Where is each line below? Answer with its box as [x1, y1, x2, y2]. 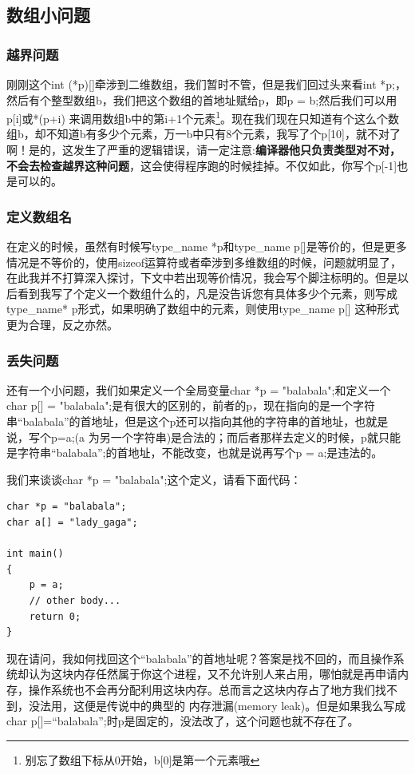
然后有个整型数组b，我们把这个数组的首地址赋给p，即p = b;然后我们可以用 [6, 91, 397, 108]
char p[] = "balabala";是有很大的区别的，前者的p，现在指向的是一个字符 [6, 397, 376, 414]
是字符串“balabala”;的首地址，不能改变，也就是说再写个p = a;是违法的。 [6, 444, 383, 461]
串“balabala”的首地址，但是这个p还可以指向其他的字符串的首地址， [6, 413, 355, 429]
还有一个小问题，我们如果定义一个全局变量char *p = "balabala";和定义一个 [6, 381, 391, 398]
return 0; [29, 610, 81, 622]
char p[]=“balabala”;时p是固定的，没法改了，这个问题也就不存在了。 [6, 712, 359, 729]
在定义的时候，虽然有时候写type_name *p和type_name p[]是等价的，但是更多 [6, 238, 407, 255]
